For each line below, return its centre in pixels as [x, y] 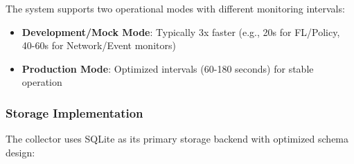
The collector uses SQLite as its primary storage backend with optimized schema [177, 139]
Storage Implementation [74, 112]
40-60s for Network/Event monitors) [99, 45]
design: [20, 152]
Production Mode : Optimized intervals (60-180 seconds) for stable [168, 68]
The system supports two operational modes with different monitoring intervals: [175, 8]
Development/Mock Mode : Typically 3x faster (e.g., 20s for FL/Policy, [181, 31]
